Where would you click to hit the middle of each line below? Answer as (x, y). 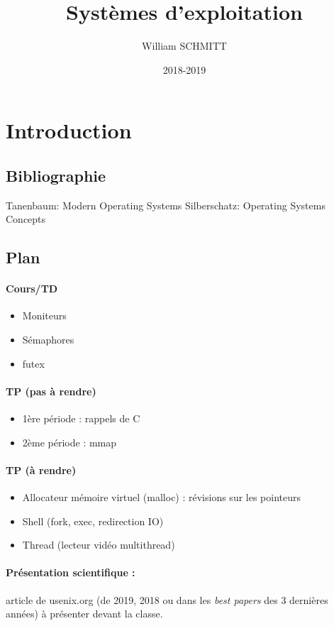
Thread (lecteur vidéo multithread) (99, 545)
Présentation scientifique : (71, 572)
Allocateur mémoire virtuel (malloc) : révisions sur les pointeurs (162, 497)
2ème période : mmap (69, 442)
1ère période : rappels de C (81, 418)
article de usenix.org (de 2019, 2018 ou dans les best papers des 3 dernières (167, 599)
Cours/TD (32, 289)
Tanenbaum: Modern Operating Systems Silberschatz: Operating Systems (166, 205)
